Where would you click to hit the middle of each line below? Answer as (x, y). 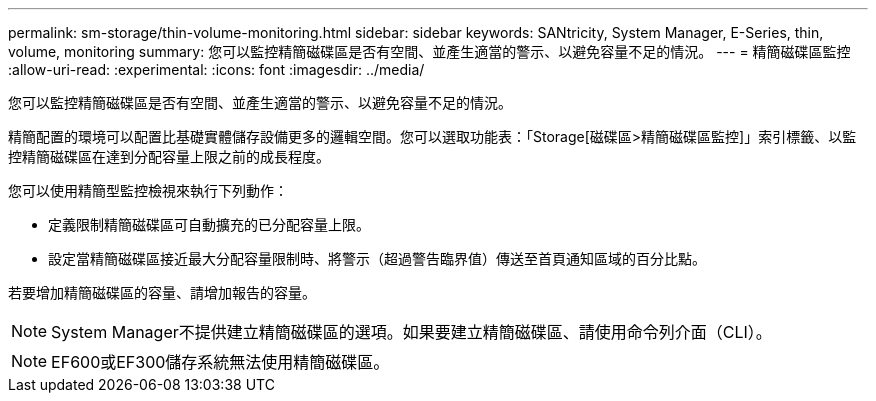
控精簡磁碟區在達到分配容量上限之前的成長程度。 (169, 156)
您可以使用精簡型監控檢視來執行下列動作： (148, 190)
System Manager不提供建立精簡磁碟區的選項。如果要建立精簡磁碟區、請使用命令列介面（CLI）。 (411, 332)
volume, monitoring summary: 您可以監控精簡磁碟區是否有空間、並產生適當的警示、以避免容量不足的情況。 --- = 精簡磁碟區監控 (429, 51)
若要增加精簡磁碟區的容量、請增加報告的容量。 (162, 292)
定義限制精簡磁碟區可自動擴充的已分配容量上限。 (209, 224)
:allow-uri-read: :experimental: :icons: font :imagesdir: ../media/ (216, 69)
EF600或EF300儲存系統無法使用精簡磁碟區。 (220, 362)
